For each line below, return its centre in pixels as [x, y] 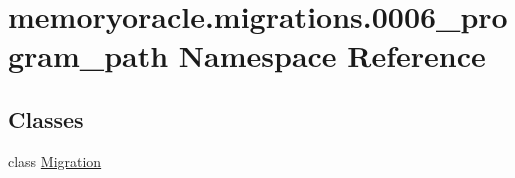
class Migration [55, 160]
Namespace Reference [332, 55]
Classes [46, 118]
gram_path [88, 55]
